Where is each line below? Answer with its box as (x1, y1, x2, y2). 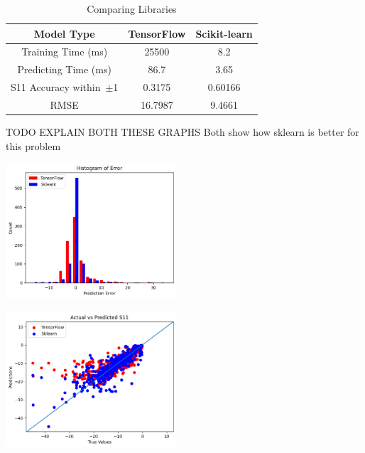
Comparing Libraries (87, 1, 177, 16)
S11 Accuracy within (11, 80, 101, 95)
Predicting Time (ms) (17, 62, 111, 77)
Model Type (33, 26, 95, 41)
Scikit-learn (195, 26, 253, 41)
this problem (6, 138, 61, 153)
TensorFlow (128, 26, 186, 41)
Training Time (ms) (21, 44, 108, 59)
